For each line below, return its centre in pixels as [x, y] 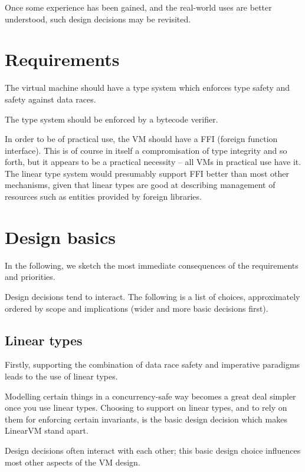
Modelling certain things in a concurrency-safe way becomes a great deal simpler [150, 396]
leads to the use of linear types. [61, 376]
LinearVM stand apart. [47, 430]
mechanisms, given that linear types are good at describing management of [140, 185]
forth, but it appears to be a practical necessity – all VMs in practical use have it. [153, 162]
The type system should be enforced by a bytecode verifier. [111, 119]
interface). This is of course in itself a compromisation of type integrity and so [146, 150]
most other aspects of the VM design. [73, 462]
